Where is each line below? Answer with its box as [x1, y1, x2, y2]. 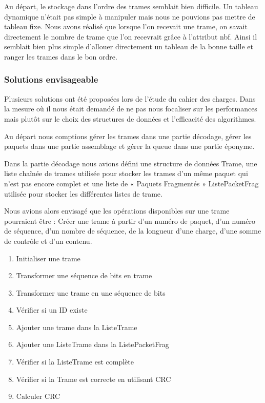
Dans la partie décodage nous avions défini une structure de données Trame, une [4, 158, 257, 168]
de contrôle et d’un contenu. [4, 235, 92, 246]
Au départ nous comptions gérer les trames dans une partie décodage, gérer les [4, 130, 252, 141]
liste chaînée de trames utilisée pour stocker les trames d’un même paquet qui [4, 168, 248, 179]
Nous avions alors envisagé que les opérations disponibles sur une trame [4, 205, 230, 216]
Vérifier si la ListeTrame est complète [16, 356, 134, 367]
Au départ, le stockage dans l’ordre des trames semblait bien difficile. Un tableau [4, 1, 258, 11]
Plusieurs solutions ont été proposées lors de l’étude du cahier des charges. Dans [4, 93, 256, 104]
